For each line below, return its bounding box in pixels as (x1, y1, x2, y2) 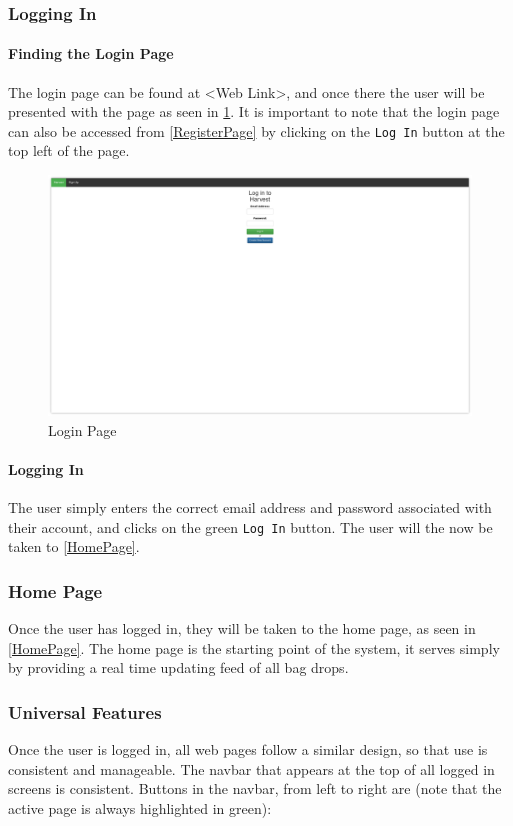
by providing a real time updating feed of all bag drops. (8, 657, 349, 678)
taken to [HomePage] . (8, 536, 140, 557)
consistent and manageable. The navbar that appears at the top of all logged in (8, 758, 495, 779)
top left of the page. (8, 140, 130, 161)
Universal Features (8, 699, 162, 724)
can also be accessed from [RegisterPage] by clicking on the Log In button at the (8, 120, 505, 141)
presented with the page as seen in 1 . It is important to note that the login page (8, 101, 500, 122)
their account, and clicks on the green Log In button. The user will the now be (8, 516, 493, 537)
